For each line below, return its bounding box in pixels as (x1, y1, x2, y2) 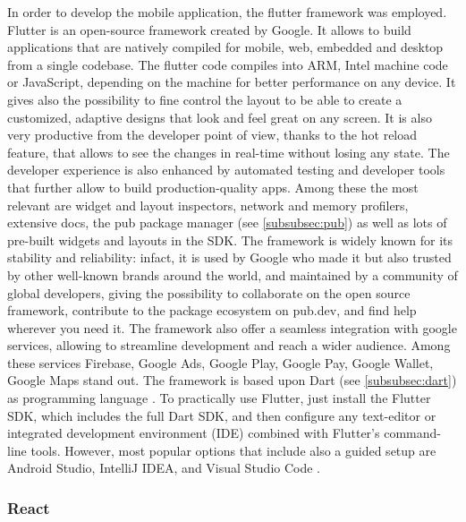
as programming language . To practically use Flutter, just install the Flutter (7, 389, 431, 407)
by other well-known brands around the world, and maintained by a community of (7, 265, 458, 284)
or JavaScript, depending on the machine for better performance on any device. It (7, 73, 456, 91)
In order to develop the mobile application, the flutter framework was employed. (7, 3, 447, 21)
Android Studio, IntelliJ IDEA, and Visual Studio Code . (7, 458, 321, 477)
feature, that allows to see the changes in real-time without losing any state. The (7, 142, 450, 161)
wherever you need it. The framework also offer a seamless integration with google (7, 318, 457, 337)
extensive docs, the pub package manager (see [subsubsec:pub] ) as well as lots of (7, 213, 447, 232)
